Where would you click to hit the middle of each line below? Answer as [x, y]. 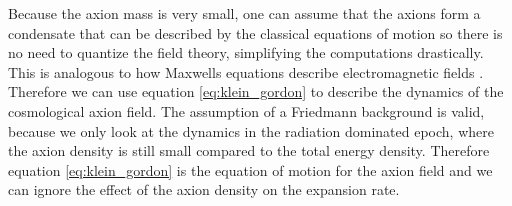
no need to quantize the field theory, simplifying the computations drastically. [246, 52]
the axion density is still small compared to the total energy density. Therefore [249, 150]
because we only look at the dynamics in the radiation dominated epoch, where [251, 130]
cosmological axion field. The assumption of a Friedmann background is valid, [246, 110]
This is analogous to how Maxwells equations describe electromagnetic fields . [246, 71]
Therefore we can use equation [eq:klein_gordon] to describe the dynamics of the [256, 91]
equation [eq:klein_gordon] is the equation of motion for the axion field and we [250, 169]
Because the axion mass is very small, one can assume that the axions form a [244, 13]
